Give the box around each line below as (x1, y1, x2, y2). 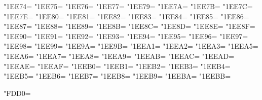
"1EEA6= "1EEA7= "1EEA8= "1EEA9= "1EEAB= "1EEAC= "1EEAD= (4, 50, 235, 61)
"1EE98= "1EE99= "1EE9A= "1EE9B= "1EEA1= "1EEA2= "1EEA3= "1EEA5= (4, 41, 258, 51)
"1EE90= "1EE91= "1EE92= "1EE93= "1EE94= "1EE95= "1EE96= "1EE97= (4, 30, 248, 41)
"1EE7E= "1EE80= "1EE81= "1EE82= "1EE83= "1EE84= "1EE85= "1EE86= (4, 11, 249, 21)
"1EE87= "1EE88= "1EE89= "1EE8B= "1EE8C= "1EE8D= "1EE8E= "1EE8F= (4, 21, 255, 31)
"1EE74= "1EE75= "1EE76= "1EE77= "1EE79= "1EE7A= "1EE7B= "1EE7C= (4, 1, 253, 11)
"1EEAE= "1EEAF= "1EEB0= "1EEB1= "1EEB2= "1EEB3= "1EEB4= (4, 60, 231, 71)
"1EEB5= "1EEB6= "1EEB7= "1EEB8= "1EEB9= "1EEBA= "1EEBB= (4, 71, 231, 81)
